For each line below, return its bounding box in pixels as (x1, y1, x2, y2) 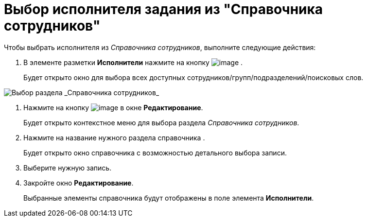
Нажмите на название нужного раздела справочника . (23, 133, 205, 142)
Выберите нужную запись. (23, 163, 112, 172)
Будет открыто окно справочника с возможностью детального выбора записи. (23, 148, 287, 157)
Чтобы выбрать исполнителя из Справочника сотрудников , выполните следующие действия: (4, 43, 316, 51)
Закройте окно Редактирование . (23, 178, 134, 187)
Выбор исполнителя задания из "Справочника (4, 1, 323, 17)
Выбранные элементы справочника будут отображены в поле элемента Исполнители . (23, 193, 314, 202)
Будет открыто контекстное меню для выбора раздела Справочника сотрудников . (23, 118, 299, 127)
